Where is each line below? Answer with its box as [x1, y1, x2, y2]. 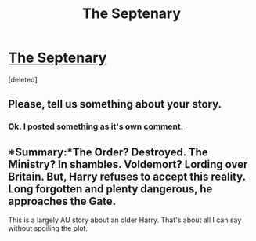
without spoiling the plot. [8, 224, 88, 233]
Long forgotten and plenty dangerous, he [8, 182, 213, 195]
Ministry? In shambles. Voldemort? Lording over [8, 158, 248, 171]
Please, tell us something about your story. [8, 97, 222, 111]
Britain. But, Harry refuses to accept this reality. [8, 170, 246, 183]
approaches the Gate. [8, 194, 116, 208]
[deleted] [8, 75, 38, 84]
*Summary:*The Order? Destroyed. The [8, 145, 209, 159]
